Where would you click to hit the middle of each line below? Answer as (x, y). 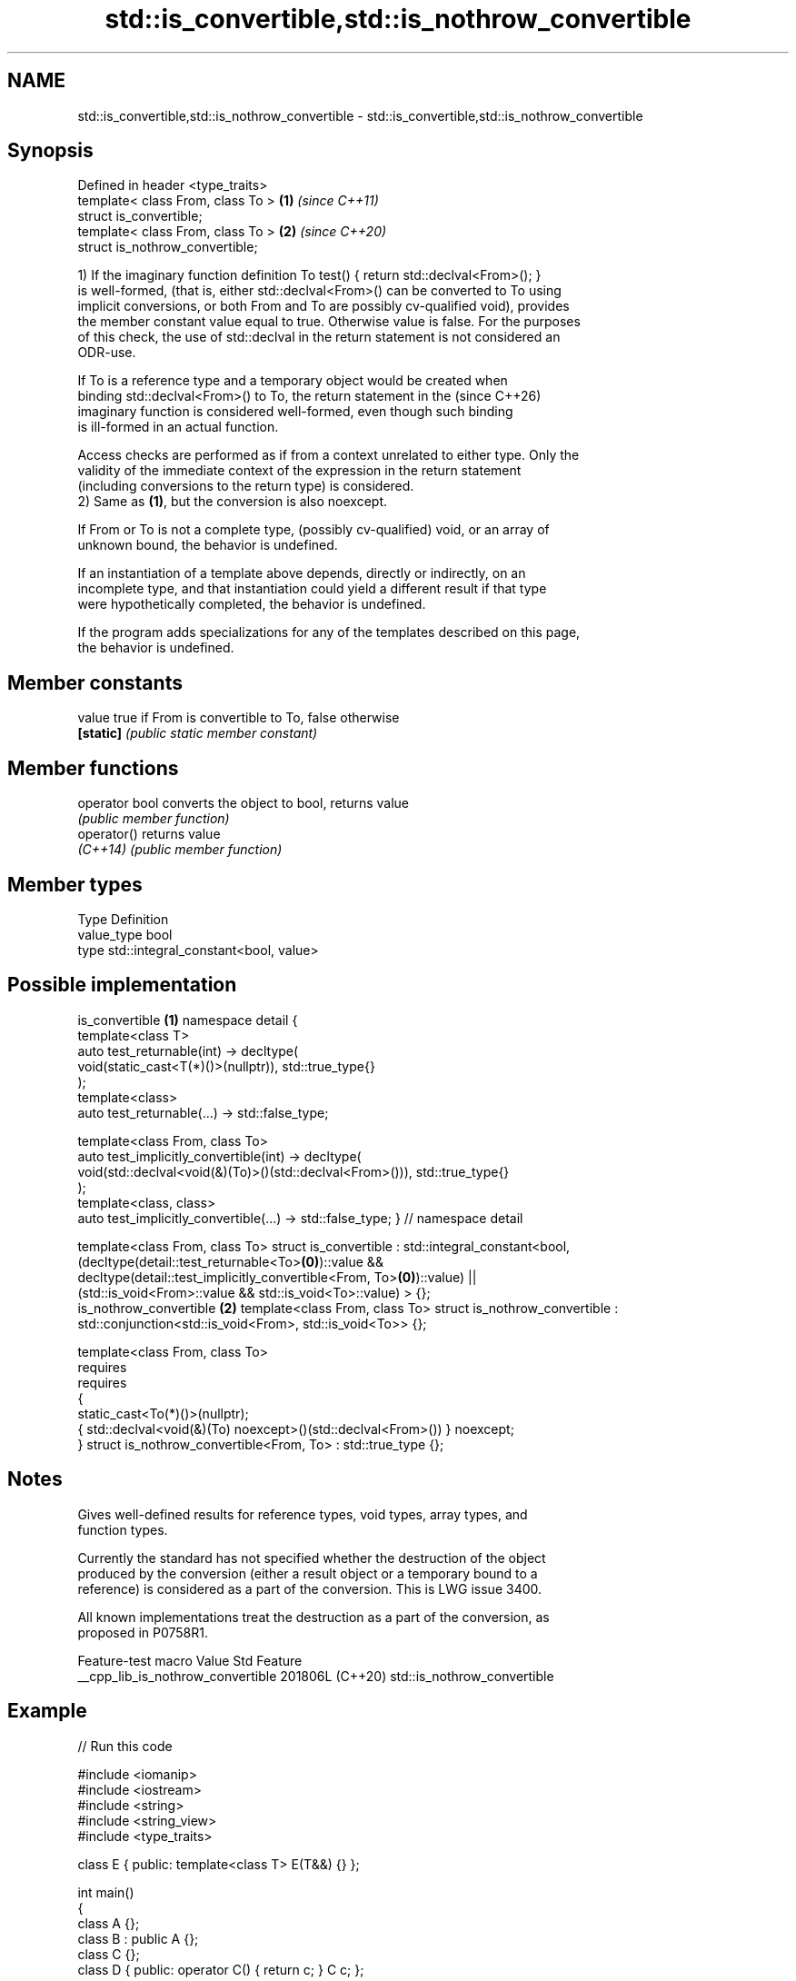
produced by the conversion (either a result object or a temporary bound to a (308, 1573)
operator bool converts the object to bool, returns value (243, 803)
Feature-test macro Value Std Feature (190, 1660)
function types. (123, 1529)
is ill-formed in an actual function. (178, 427)
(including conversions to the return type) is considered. (246, 486)
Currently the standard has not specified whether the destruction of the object (312, 1558)
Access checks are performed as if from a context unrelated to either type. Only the (328, 455)
